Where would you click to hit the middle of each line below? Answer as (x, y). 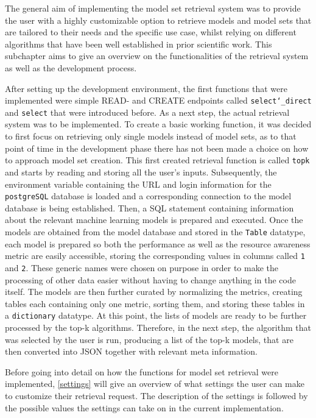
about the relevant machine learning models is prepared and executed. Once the (154, 220)
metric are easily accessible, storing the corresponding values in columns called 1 (155, 256)
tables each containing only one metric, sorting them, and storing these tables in (155, 303)
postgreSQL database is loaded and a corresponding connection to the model (148, 196)
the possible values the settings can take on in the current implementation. (144, 407)
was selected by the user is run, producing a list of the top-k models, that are (149, 339)
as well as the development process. (71, 67)
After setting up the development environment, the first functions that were (146, 88)
